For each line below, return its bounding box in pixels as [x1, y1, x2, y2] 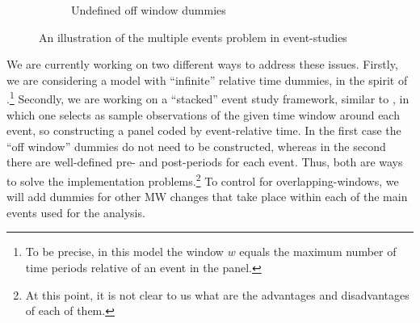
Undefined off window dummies [71, 2, 226, 18]
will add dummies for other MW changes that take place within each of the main [6, 188, 408, 205]
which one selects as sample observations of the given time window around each [6, 106, 400, 123]
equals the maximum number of [239, 243, 397, 260]
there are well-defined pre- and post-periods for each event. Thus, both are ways [6, 153, 403, 170]
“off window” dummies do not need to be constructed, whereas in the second [6, 137, 386, 154]
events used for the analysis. [6, 203, 145, 220]
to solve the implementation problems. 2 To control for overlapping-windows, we [6, 170, 399, 189]
